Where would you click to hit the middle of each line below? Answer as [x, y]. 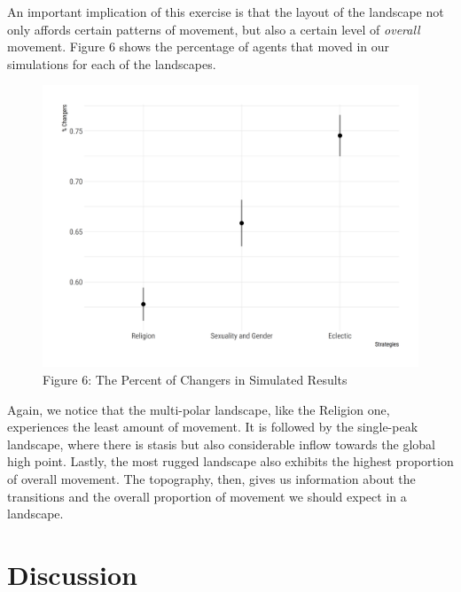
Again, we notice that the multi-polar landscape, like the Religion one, [199, 409]
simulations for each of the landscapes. [112, 63]
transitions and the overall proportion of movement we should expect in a [207, 496]
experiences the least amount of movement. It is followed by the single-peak [213, 427]
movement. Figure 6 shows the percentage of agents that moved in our [198, 47]
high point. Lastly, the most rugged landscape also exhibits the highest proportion [230, 461]
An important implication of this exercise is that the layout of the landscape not [226, 12]
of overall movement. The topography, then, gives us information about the [211, 478]
